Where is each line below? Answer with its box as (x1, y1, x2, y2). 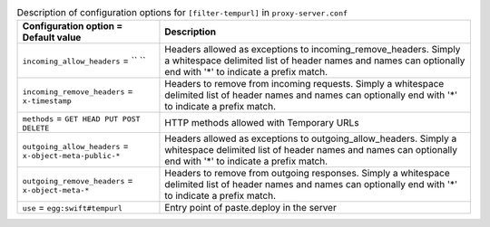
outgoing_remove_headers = (22, 174, 133, 186)
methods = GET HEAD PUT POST (22, 112, 141, 125)
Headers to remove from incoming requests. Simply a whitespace (164, 78, 445, 90)
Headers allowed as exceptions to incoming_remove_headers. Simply (164, 43, 461, 56)
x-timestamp (22, 96, 72, 106)
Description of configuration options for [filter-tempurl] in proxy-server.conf (16, 6, 348, 19)
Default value (22, 32, 82, 44)
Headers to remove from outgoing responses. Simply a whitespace (164, 167, 451, 180)
